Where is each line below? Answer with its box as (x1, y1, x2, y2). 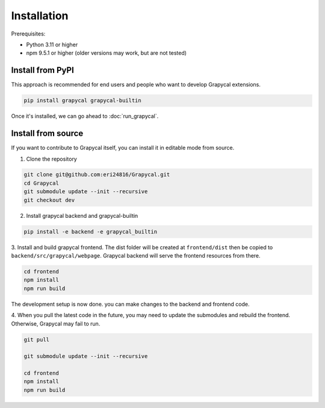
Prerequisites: (11, 30, 46, 37)
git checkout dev (23, 196, 75, 203)
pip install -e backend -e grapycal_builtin (23, 228, 158, 235)
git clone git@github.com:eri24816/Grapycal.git (23, 172, 170, 178)
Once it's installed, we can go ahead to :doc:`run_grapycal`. (11, 113, 159, 120)
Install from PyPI (11, 65, 75, 75)
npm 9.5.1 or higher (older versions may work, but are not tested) (26, 49, 187, 57)
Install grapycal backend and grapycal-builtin (26, 212, 138, 219)
